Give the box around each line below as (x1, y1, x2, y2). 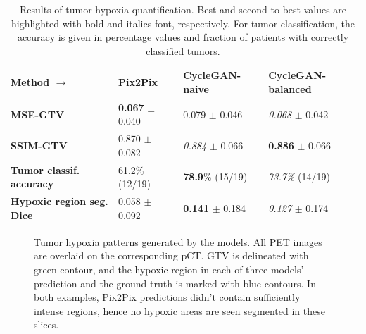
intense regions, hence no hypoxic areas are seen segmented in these (34, 303, 325, 318)
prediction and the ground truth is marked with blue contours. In (34, 276, 316, 290)
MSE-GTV (11, 106, 65, 121)
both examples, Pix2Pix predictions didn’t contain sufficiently (34, 290, 301, 304)
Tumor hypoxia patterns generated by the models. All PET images (34, 234, 322, 249)
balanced (268, 81, 312, 96)
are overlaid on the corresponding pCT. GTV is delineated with (34, 248, 309, 263)
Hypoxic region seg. (11, 194, 108, 209)
